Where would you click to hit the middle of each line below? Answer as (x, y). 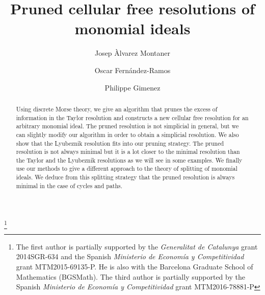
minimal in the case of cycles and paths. (69, 185)
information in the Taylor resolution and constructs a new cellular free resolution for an (132, 117)
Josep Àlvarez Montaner (132, 53)
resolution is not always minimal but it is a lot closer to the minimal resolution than (128, 152)
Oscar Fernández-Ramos (132, 70)
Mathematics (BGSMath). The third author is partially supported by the (130, 276)
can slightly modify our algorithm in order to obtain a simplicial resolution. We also (127, 134)
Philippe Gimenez (132, 87)
